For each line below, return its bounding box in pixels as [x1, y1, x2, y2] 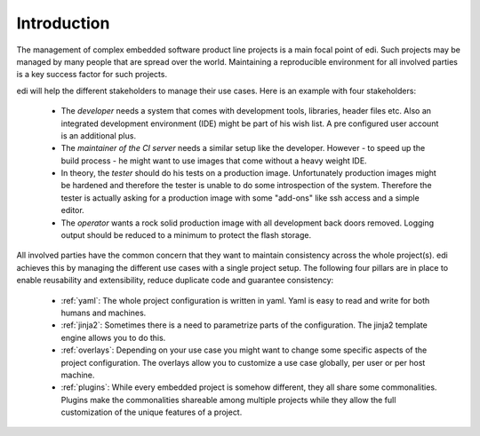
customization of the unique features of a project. [60, 407, 243, 417]
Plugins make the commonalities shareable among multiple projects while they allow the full [60, 394, 396, 405]
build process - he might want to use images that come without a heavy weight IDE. [60, 155, 368, 166]
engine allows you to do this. [60, 332, 166, 343]
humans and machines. [60, 307, 147, 318]
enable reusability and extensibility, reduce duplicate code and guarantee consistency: [16, 275, 334, 286]
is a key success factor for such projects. [16, 69, 168, 80]
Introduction [16, 13, 110, 33]
